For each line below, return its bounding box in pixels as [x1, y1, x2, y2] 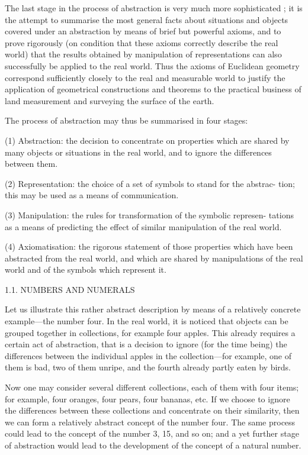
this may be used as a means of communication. [5, 189, 179, 201]
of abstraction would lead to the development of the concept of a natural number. [5, 439, 301, 451]
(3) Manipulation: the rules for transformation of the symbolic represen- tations [5, 208, 294, 221]
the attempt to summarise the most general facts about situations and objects [5, 13, 288, 25]
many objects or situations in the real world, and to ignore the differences [5, 146, 272, 158]
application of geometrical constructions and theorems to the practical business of [5, 83, 301, 95]
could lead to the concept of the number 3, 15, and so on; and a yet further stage [5, 427, 299, 440]
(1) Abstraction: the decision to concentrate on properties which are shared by [5, 134, 290, 146]
